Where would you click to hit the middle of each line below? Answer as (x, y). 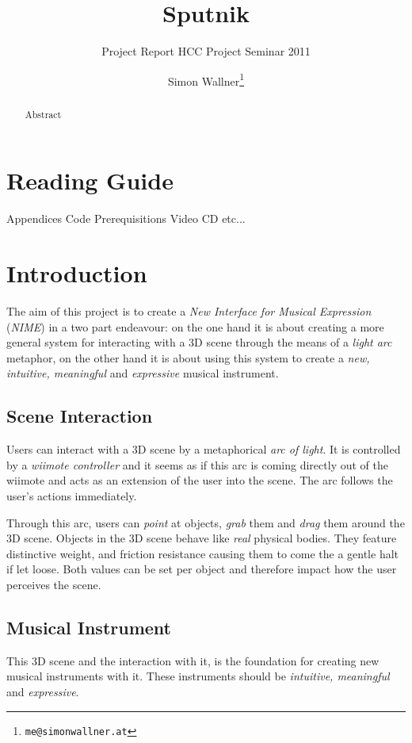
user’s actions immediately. (72, 496)
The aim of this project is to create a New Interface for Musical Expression (189, 311)
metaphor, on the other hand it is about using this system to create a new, (188, 357)
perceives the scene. (54, 584)
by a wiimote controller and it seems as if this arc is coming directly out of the (197, 464)
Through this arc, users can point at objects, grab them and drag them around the (206, 522)
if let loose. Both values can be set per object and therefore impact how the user (202, 569)
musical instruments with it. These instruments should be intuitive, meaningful (198, 676)
